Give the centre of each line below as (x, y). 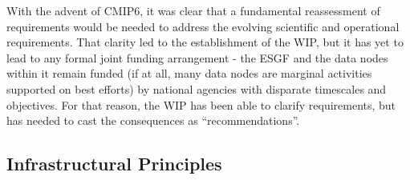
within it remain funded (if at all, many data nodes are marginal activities (189, 73)
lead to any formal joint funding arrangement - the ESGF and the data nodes (197, 57)
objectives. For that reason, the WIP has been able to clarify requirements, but (201, 104)
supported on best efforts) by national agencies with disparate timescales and (197, 88)
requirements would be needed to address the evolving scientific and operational (203, 26)
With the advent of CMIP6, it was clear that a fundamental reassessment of (193, 10)
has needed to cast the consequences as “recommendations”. (153, 120)
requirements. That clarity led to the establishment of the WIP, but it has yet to (205, 42)
